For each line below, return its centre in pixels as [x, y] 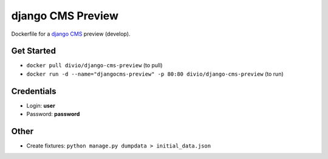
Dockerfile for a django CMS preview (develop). [71, 34]
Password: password [53, 114]
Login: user [41, 105]
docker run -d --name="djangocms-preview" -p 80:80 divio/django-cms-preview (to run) [155, 74]
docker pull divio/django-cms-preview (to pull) [95, 65]
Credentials [34, 91]
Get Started [33, 51]
